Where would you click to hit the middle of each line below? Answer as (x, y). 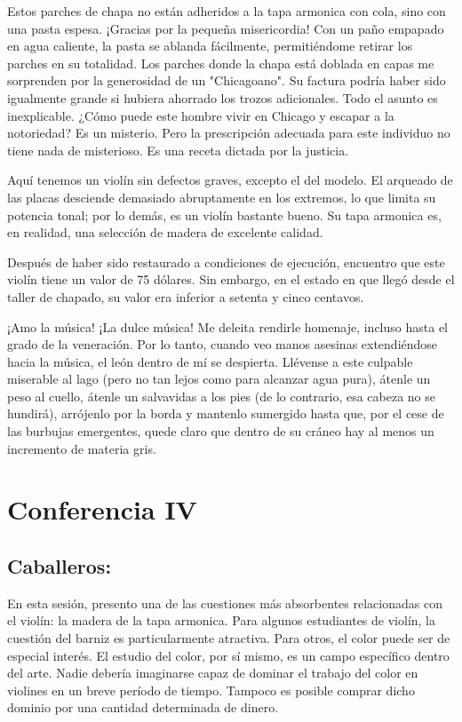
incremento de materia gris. (82, 448)
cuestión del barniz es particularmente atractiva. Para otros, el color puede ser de (229, 638)
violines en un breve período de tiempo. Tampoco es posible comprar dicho (211, 690)
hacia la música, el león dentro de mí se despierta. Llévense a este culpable (210, 361)
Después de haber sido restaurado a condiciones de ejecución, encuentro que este (226, 262)
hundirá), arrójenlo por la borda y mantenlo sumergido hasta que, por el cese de (226, 413)
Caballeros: (60, 566)
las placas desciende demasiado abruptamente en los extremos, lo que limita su (222, 197)
